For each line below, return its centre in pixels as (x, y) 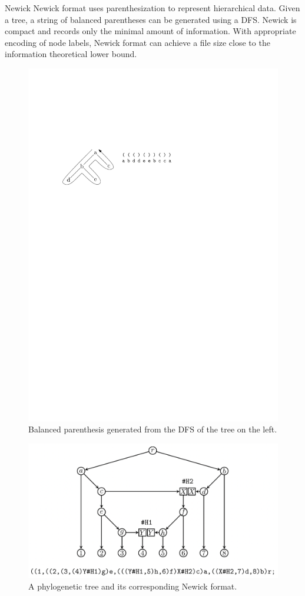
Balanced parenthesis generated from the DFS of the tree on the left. (153, 429)
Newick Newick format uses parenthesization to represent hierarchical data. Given (152, 8)
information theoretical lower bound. (71, 54)
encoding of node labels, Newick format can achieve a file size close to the (137, 42)
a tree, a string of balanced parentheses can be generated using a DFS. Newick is (151, 19)
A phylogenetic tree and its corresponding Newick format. (133, 586)
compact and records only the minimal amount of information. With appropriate (150, 31)
